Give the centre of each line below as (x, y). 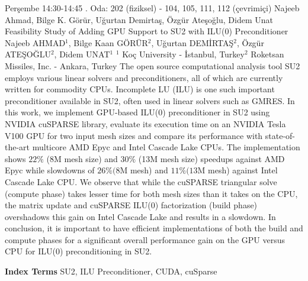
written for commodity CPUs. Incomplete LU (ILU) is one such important (140, 89)
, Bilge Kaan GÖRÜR (108, 42)
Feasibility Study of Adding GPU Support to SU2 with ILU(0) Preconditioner (147, 31)
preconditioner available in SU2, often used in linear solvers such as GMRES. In (150, 100)
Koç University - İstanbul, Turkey (183, 54)
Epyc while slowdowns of (50, 170)
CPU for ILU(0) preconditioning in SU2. (78, 251)
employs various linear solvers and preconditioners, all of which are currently (144, 77)
